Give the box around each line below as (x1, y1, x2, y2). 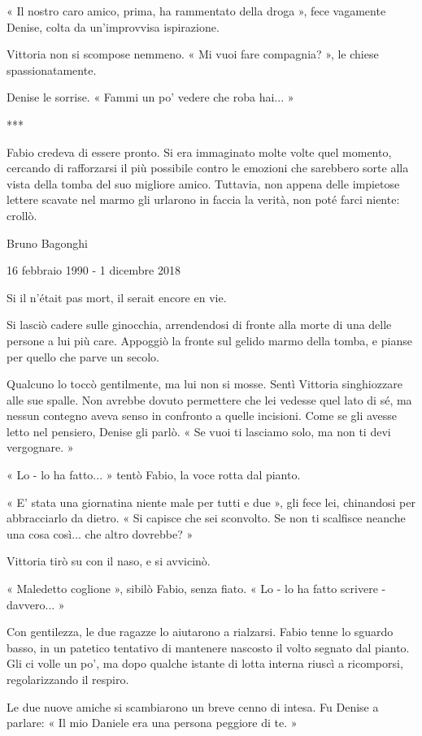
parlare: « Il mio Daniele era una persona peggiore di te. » (7, 714, 298, 731)
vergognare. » (7, 439, 74, 456)
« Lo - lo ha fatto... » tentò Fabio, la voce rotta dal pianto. (7, 466, 301, 483)
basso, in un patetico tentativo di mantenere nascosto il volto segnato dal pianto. (7, 639, 410, 656)
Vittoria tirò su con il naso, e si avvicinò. (7, 552, 211, 569)
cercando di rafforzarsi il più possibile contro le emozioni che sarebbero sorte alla (7, 159, 409, 176)
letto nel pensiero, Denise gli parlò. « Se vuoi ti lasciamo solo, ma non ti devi (7, 422, 391, 439)
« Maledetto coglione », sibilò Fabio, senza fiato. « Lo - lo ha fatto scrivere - (7, 580, 386, 597)
